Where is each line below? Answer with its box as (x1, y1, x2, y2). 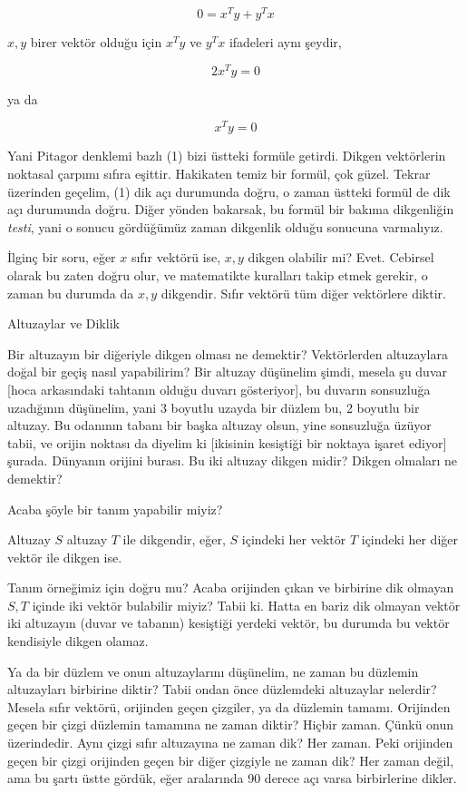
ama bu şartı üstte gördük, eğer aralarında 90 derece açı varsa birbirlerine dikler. (7, 769, 457, 788)
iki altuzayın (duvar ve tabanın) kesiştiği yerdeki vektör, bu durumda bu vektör (7, 613, 450, 632)
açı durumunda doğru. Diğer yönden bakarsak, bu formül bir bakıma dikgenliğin (7, 200, 454, 219)
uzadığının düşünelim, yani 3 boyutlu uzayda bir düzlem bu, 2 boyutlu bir (7, 397, 420, 416)
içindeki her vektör (241, 530, 346, 549)
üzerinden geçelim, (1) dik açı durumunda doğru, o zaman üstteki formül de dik (7, 181, 451, 201)
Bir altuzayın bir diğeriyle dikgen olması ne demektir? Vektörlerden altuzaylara (7, 344, 448, 363)
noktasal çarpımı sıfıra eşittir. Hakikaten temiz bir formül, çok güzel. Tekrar (7, 164, 431, 183)
